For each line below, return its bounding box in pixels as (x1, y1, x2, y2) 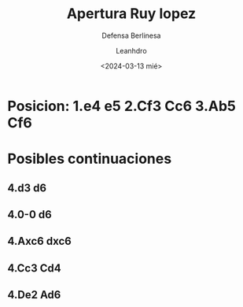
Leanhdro (116, 46, 147, 55)
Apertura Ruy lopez (66, 5, 197, 23)
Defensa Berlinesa (101, 31, 161, 40)
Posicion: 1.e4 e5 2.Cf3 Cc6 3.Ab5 (7, 97, 237, 115)
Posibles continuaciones (7, 150, 172, 168)
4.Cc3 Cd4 (7, 261, 61, 275)
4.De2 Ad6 (7, 288, 61, 301)
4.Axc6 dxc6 (7, 235, 72, 248)
